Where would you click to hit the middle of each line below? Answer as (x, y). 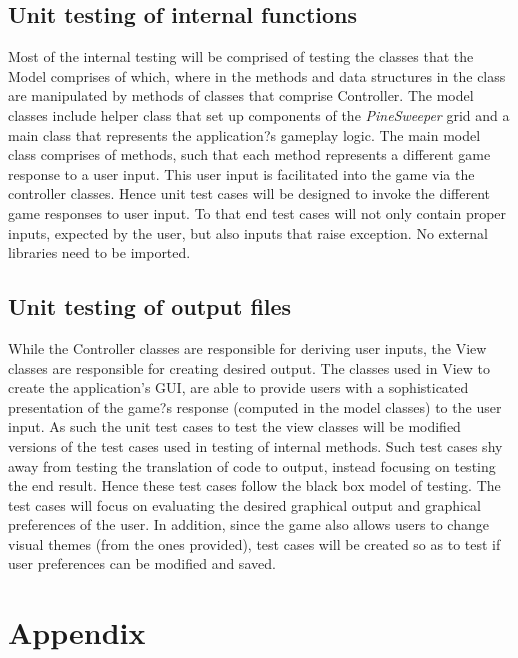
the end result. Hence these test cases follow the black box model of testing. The (254, 485)
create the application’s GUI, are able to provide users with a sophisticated (238, 387)
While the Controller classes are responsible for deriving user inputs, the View (247, 347)
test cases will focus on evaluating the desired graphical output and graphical (245, 504)
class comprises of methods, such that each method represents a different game (249, 154)
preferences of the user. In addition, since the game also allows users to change (248, 524)
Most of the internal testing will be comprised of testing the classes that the (241, 56)
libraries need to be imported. (99, 252)
